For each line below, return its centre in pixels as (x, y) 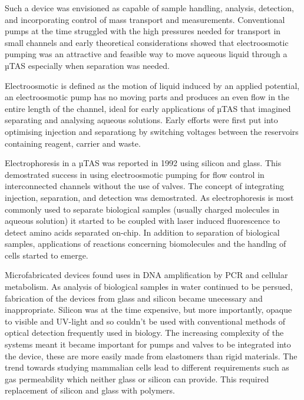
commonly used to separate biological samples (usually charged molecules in (142, 209)
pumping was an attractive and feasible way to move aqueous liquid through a (146, 54)
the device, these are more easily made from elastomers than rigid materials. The (151, 356)
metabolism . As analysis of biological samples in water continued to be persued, (149, 287)
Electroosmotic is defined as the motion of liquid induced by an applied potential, (152, 85)
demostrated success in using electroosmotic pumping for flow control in (135, 174)
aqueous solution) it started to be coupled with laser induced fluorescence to (143, 221)
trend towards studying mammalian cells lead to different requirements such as (147, 367)
